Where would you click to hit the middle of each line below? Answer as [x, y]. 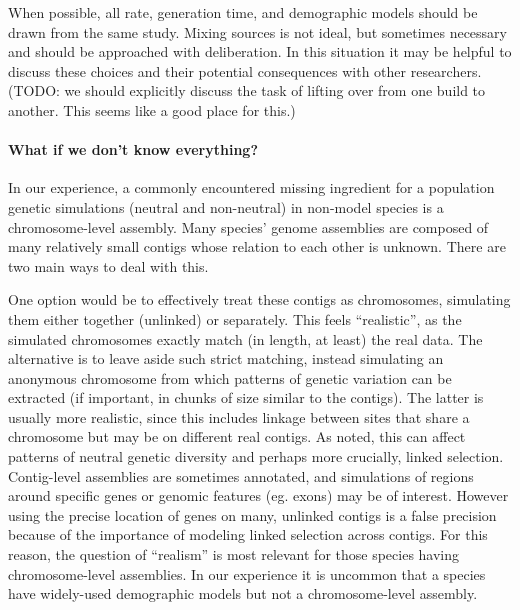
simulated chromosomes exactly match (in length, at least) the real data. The [245, 338]
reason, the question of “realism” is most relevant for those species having [234, 554]
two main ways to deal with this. [108, 265]
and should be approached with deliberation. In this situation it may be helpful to [260, 51]
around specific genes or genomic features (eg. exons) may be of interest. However [258, 495]
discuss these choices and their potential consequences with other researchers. [245, 70]
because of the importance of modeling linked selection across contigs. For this [248, 534]
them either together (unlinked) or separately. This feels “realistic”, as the [235, 318]
